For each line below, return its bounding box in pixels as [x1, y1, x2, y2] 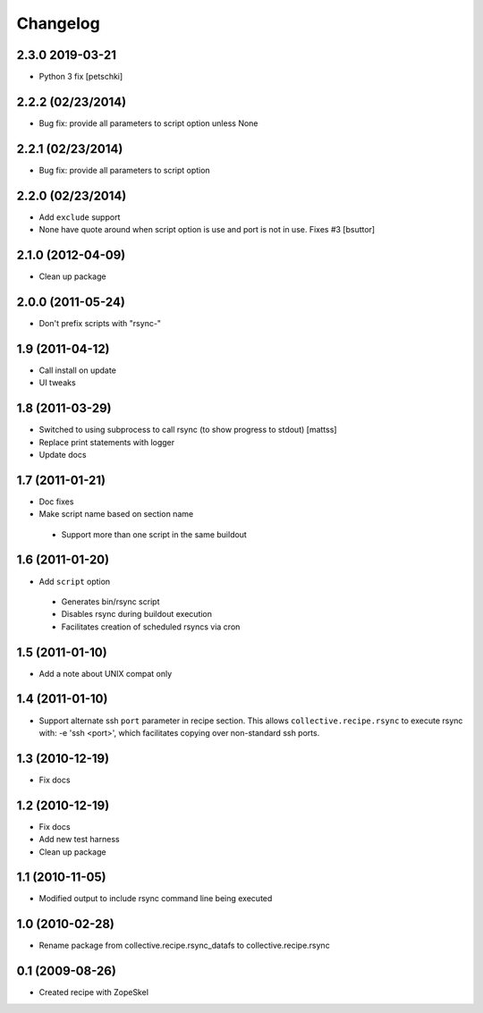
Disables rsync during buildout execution [61, 609, 213, 620]
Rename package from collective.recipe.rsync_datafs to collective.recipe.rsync [38, 940, 330, 951]
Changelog [16, 13, 100, 33]
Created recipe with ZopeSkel [38, 987, 149, 998]
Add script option [38, 576, 111, 587]
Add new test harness [38, 834, 120, 845]
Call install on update [38, 365, 116, 376]
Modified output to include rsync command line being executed [38, 893, 273, 904]
